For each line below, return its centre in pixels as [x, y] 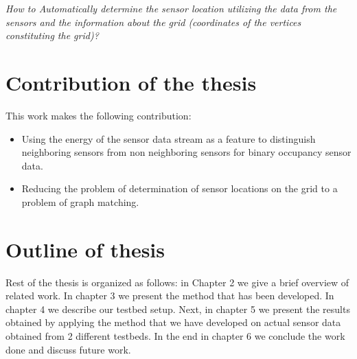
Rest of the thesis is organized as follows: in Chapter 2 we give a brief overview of [177, 282]
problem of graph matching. [80, 201]
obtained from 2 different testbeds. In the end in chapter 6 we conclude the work [175, 335]
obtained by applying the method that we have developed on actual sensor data [173, 322]
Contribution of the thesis [131, 82]
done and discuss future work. [68, 349]
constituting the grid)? [52, 35]
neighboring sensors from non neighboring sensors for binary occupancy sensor [186, 152]
